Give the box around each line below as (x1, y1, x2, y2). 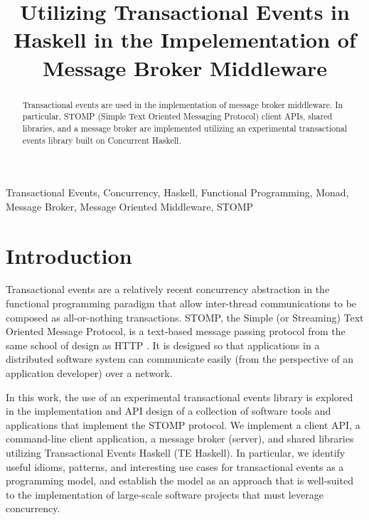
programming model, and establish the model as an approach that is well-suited (6, 473, 353, 488)
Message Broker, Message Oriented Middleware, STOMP (6, 198, 254, 213)
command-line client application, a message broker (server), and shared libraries (6, 431, 354, 446)
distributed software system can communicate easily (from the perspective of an (6, 351, 354, 366)
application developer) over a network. (6, 366, 173, 381)
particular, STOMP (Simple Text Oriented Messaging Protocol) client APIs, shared (22, 110, 333, 122)
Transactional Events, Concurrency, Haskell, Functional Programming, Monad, (6, 185, 349, 200)
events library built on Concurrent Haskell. (22, 134, 181, 146)
